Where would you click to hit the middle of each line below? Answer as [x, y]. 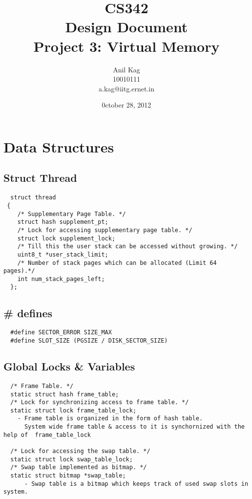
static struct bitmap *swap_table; [68, 476]
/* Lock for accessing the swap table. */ [80, 451]
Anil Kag [126, 69]
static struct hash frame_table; [65, 394]
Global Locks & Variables [69, 366]
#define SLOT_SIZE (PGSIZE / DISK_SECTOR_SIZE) [89, 341]
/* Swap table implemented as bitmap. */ [79, 467]
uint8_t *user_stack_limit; [63, 254]
